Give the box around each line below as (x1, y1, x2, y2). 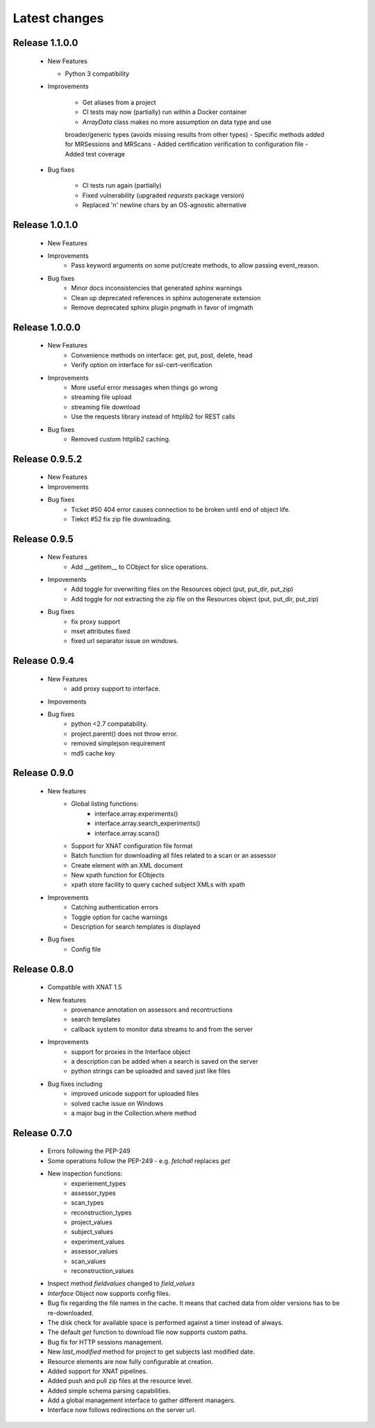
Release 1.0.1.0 (12, 219, 78, 231)
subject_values (71, 1228, 114, 1236)
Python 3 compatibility (65, 70, 130, 78)
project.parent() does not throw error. (71, 729, 178, 738)
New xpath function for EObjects (71, 871, 165, 879)
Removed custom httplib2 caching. (71, 435, 171, 443)
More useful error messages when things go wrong (71, 383, 218, 391)
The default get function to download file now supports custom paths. (47, 1328, 248, 1336)
